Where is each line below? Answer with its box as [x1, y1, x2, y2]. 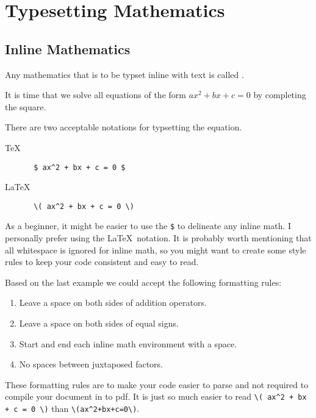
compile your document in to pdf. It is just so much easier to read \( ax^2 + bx [5, 390, 307, 403]
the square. [5, 100, 46, 113]
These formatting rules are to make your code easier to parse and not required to [5, 378, 309, 391]
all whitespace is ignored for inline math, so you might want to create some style [5, 243, 306, 256]
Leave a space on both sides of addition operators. [19, 296, 207, 309]
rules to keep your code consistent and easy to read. [5, 255, 199, 268]
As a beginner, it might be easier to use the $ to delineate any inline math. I [5, 219, 292, 232]
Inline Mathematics [5, 39, 131, 58]
